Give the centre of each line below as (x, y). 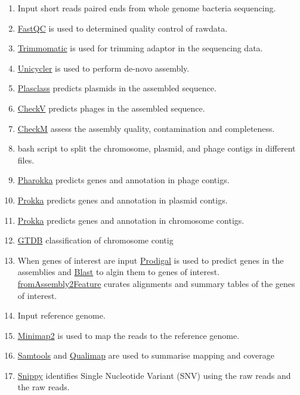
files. (26, 160)
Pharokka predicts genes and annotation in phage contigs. (123, 180)
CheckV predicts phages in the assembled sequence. (111, 108)
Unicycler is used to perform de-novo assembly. (103, 68)
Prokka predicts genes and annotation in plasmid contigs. (123, 200)
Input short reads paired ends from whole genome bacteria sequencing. (147, 8)
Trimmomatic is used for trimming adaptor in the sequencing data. (140, 48)
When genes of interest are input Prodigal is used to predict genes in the (151, 260)
